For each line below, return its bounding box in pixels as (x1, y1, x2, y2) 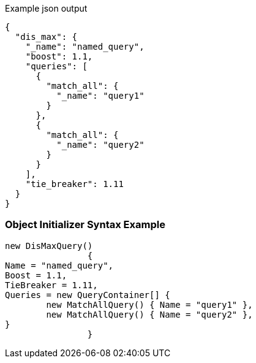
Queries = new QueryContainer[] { (5, 289, 170, 300)
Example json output (5, 3, 88, 13)
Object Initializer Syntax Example (5, 218, 165, 231)
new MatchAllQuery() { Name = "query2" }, (46, 309, 253, 319)
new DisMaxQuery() (5, 240, 93, 251)
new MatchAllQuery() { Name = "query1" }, (46, 299, 253, 310)
